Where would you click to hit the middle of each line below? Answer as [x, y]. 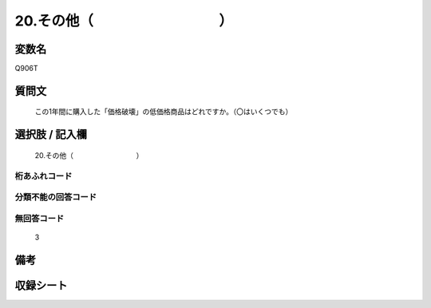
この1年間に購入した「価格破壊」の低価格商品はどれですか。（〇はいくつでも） [164, 112]
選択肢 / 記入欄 [51, 134]
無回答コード [40, 218]
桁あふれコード [43, 176]
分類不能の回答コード [56, 197]
